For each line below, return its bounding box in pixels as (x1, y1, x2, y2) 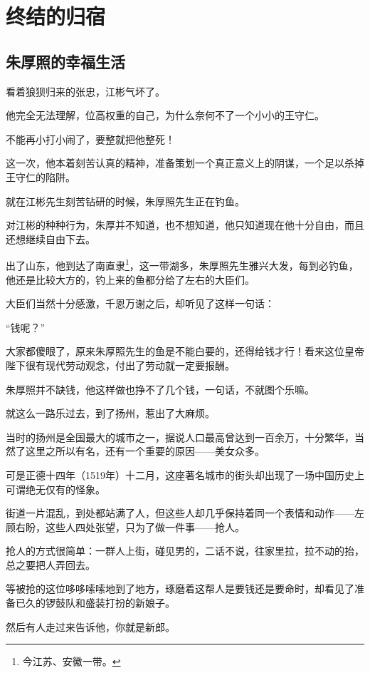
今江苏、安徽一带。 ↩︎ (22, 654, 121, 669)
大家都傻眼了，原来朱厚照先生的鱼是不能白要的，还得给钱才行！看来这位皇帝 (6, 344, 364, 359)
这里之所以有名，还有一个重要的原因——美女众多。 (25, 443, 265, 458)
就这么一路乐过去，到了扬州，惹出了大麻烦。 (6, 406, 215, 421)
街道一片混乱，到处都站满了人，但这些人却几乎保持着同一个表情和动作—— (6, 505, 354, 520)
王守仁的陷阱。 (6, 169, 75, 184)
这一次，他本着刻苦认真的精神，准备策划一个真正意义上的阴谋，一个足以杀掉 (6, 155, 364, 170)
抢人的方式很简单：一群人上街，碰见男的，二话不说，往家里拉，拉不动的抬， (6, 543, 364, 558)
